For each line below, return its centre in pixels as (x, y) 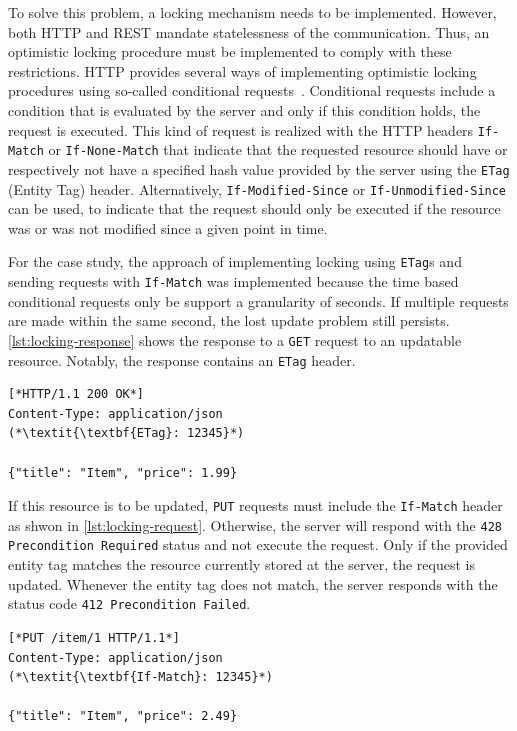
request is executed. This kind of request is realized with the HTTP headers (241, 129)
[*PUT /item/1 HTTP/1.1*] (94, 637)
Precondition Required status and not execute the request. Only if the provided (258, 544)
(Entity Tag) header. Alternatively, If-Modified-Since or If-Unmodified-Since (257, 188)
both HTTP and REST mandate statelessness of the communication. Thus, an (249, 31)
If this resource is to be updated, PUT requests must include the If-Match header (255, 505)
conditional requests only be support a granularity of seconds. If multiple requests (258, 300)
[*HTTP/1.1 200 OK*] (76, 394)
